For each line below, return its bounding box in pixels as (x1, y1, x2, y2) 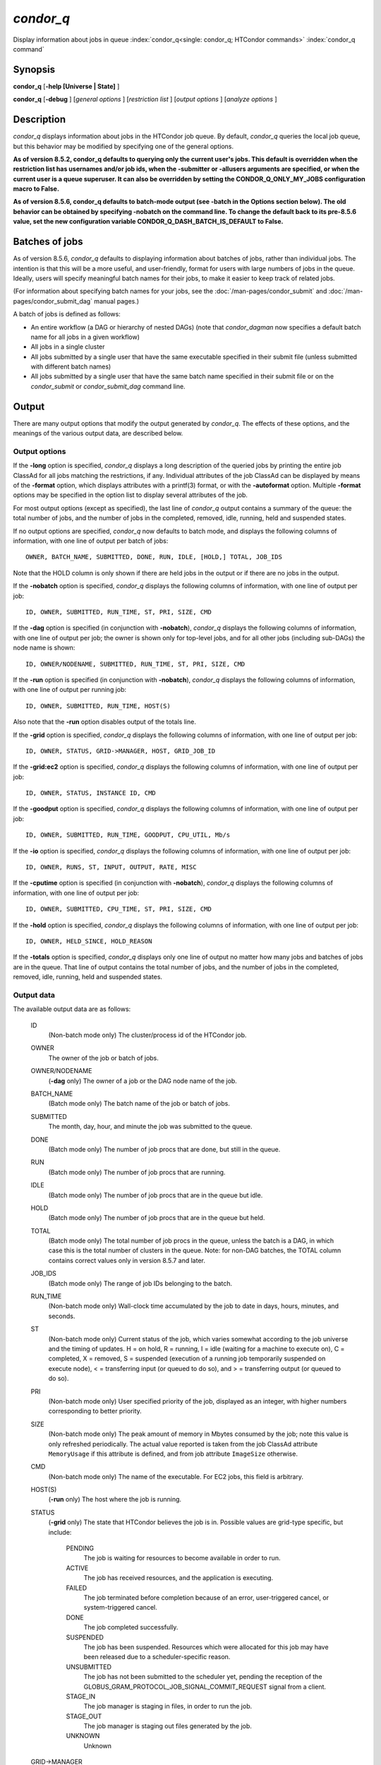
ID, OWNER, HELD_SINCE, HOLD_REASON (25, 937, 152, 945)
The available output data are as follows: (13, 1005, 131, 1013)
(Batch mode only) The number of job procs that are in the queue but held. (48, 1214, 265, 1222)
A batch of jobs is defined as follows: (13, 310, 121, 318)
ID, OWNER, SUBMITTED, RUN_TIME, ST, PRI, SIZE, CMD (25, 608, 212, 616)
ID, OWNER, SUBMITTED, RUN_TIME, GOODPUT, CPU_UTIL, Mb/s (25, 831, 231, 839)
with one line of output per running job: (13, 686, 127, 694)
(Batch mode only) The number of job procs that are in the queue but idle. (48, 1190, 263, 1199)
